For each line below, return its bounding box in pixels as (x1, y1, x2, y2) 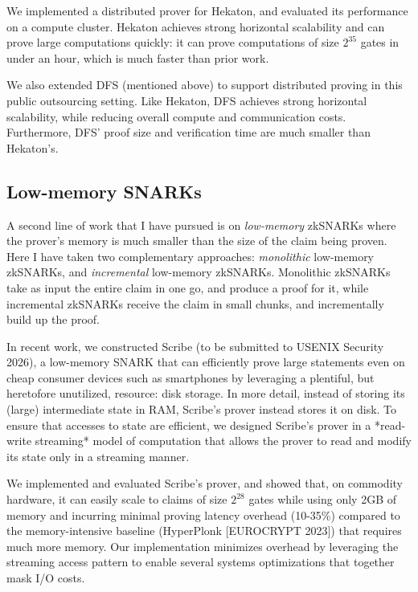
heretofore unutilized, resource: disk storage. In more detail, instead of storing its (6, 385, 405, 402)
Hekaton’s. (6, 139, 59, 156)
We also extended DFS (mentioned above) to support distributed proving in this (6, 76, 403, 93)
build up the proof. (6, 311, 100, 328)
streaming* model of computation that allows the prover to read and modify (35, 432, 412, 449)
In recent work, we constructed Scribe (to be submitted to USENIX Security (6, 337, 384, 354)
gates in (360, 34, 400, 51)
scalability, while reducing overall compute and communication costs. (6, 108, 346, 125)
